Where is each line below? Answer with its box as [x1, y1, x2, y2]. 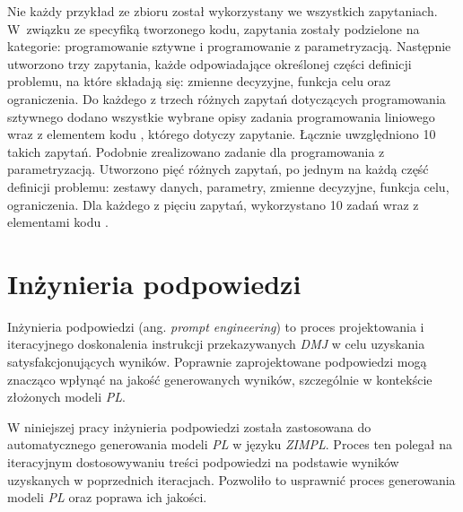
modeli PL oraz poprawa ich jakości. [7, 488, 207, 507]
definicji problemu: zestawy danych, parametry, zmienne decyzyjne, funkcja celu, [7, 177, 450, 195]
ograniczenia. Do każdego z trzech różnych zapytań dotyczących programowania [7, 89, 446, 108]
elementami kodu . [7, 213, 109, 231]
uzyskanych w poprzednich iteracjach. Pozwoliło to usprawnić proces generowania [7, 470, 456, 489]
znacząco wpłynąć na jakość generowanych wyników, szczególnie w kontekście [7, 369, 432, 388]
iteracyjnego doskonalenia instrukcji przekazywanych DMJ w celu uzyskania [7, 334, 425, 353]
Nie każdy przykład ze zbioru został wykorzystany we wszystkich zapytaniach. [7, 2, 438, 20]
